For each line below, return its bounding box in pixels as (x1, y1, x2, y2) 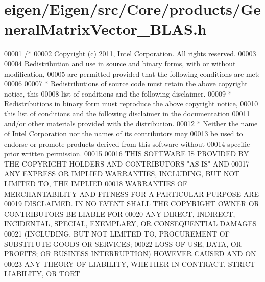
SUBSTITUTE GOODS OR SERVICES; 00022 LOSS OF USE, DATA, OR (4, 238, 242, 249)
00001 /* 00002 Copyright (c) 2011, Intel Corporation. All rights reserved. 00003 (4, 48, 256, 59)
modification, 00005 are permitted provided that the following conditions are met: (4, 68, 260, 79)
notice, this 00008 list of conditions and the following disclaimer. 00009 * (4, 88, 232, 99)
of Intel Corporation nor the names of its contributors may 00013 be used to (4, 128, 243, 139)
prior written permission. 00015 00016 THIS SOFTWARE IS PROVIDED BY (4, 148, 249, 159)
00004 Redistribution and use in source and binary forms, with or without (4, 58, 236, 68)
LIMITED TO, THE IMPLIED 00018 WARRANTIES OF (4, 178, 187, 189)
